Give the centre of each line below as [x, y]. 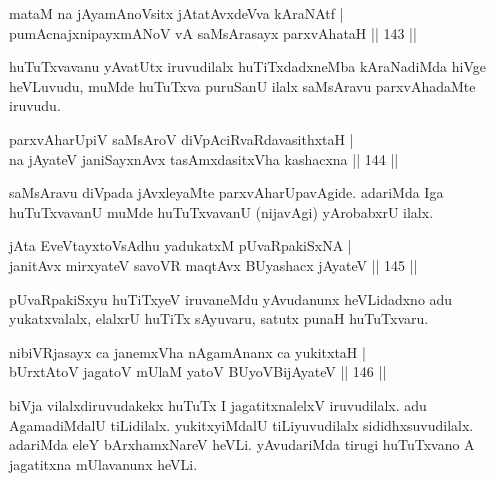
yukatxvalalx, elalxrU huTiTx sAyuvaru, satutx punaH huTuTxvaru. [219, 318]
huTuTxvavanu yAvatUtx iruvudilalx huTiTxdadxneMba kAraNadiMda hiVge [247, 66]
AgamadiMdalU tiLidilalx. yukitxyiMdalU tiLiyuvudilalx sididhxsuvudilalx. [241, 424]
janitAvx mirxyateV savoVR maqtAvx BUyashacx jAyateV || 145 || [213, 264]
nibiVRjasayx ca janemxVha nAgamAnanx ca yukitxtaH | [187, 351]
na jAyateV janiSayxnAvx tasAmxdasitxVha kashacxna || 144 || [204, 158]
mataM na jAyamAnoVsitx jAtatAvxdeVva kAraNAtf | [176, 13]
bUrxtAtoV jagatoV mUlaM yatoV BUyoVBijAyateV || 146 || [198, 371]
